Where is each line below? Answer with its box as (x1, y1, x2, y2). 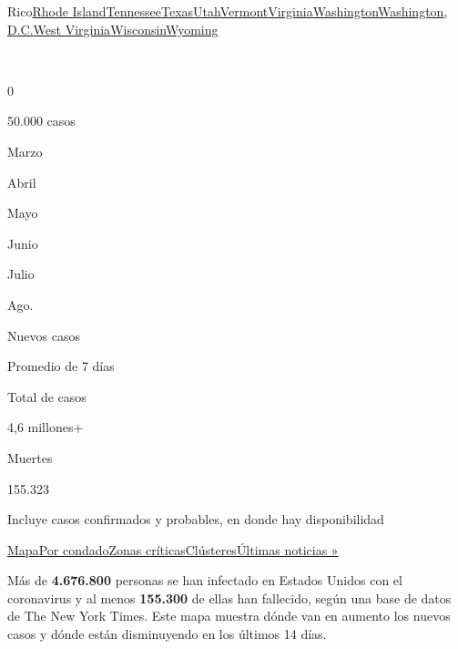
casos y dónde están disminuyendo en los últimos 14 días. (7, 624, 327, 644)
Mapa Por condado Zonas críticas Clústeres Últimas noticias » (7, 540, 339, 559)
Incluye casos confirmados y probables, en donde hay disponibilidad (7, 510, 384, 529)
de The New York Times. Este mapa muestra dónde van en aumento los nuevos (7, 606, 451, 625)
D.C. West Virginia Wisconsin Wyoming (7, 19, 219, 38)
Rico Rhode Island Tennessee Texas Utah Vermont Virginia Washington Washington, (7, 2, 448, 20)
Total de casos (7, 386, 87, 406)
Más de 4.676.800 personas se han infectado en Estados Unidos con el (7, 571, 402, 590)
